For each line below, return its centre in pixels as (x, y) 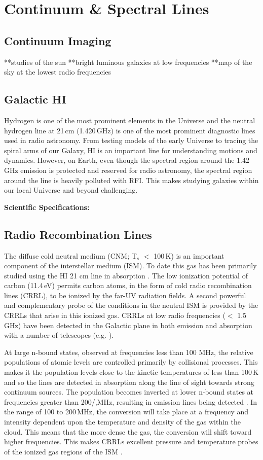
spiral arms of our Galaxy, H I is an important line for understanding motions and (131, 150)
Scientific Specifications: (47, 207)
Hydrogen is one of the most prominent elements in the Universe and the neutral (130, 120)
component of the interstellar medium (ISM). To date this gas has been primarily (130, 266)
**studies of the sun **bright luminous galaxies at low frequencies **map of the (128, 62)
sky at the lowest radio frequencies (58, 72)
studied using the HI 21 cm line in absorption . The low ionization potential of (126, 275)
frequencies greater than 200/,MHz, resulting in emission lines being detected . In (131, 401)
